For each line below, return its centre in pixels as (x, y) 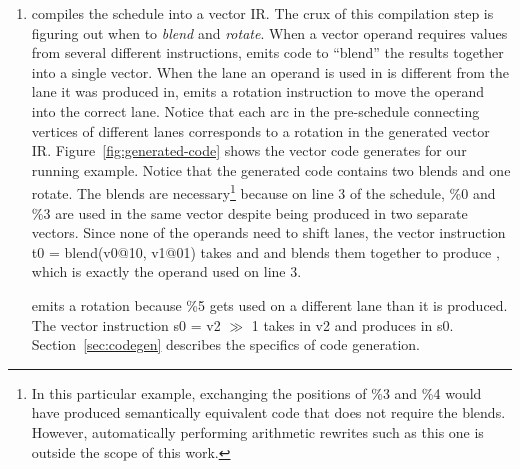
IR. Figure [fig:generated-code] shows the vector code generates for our (249, 150)
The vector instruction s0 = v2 (126, 324)
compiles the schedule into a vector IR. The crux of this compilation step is (262, 13)
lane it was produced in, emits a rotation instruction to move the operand (258, 91)
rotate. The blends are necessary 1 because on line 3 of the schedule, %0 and (263, 191)
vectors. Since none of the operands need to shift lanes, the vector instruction (268, 232)
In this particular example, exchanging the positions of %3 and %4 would (256, 392)
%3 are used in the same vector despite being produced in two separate (249, 212)
